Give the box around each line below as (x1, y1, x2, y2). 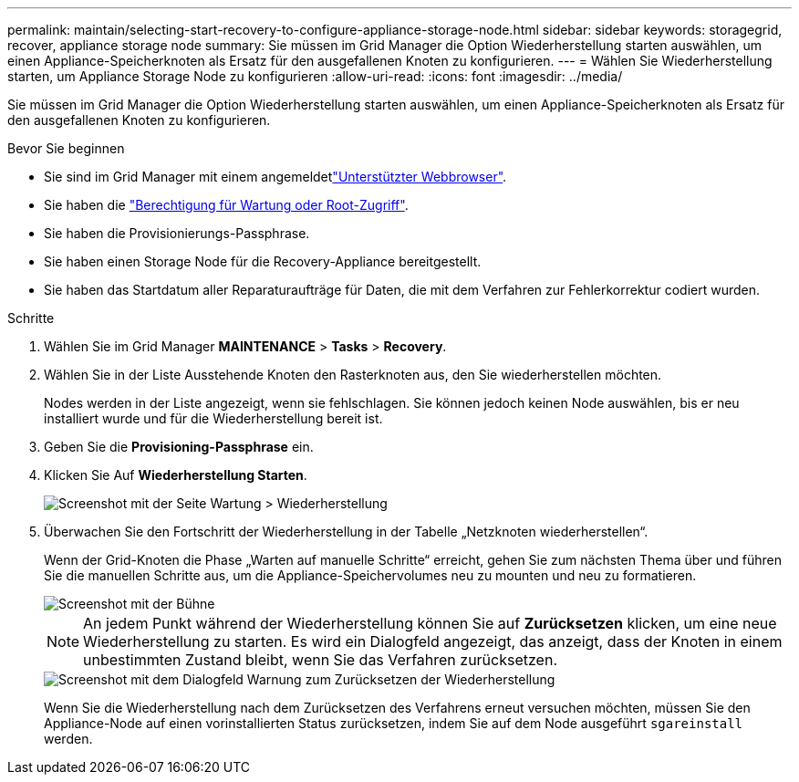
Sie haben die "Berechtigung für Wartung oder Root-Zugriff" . (44, 197, 409, 213)
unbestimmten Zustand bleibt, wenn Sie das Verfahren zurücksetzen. (83, 651, 557, 669)
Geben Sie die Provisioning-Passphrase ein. (44, 439, 314, 454)
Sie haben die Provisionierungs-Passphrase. (44, 225, 310, 241)
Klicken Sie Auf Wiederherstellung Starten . (44, 467, 307, 483)
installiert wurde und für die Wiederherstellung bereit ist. (44, 411, 383, 426)
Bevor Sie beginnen (7, 141, 125, 156)
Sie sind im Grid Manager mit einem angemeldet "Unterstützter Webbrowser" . (44, 169, 507, 184)
